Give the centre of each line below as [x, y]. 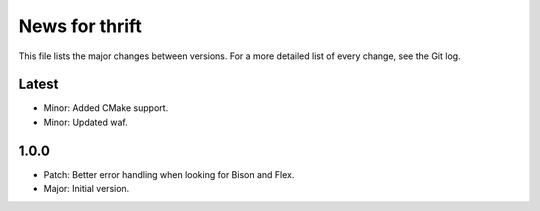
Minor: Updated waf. [86, 122]
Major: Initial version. [86, 189]
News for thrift [80, 26]
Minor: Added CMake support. [106, 108]
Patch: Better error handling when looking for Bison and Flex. [169, 174]
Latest [38, 84]
